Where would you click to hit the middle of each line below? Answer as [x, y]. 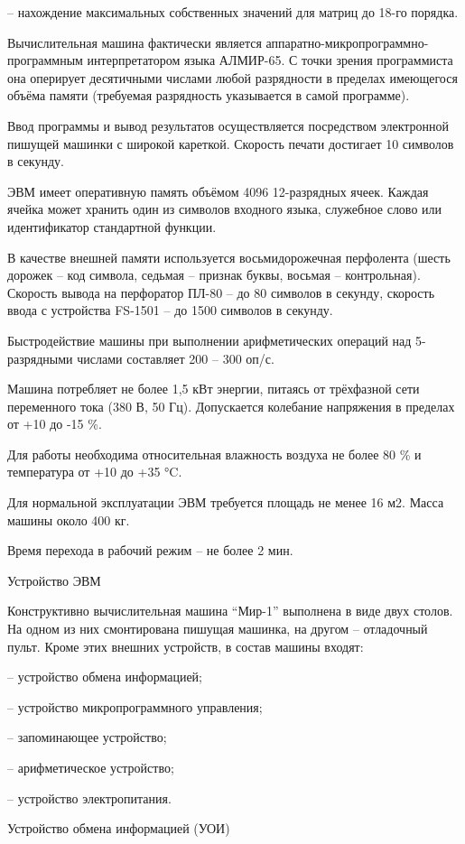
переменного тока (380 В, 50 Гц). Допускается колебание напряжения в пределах [231, 406]
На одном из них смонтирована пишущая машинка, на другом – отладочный [218, 629]
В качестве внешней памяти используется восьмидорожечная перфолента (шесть [229, 257]
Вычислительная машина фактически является [135, 42]
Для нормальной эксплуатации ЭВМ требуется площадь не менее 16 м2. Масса [226, 502]
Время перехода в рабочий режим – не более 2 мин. [150, 550]
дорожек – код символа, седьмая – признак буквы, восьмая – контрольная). [214, 275]
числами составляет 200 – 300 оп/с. [176, 358]
